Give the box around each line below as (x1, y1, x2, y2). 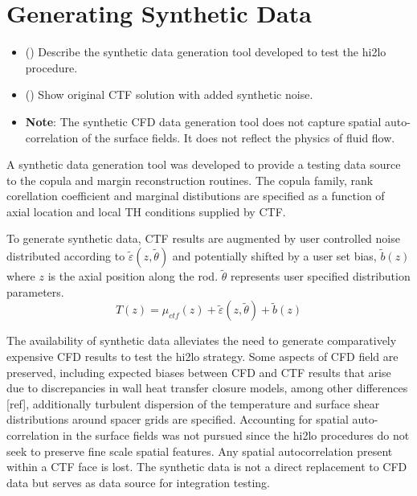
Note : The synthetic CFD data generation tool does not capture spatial (25, 113, 382, 129)
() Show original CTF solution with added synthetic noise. (25, 86, 313, 103)
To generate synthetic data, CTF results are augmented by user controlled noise (6, 230, 400, 247)
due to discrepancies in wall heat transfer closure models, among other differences (6, 379, 408, 396)
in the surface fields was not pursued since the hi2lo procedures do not (63, 427, 410, 444)
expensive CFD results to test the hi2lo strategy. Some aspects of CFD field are (6, 348, 399, 365)
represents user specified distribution (230, 268, 411, 285)
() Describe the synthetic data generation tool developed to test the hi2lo (25, 43, 386, 60)
